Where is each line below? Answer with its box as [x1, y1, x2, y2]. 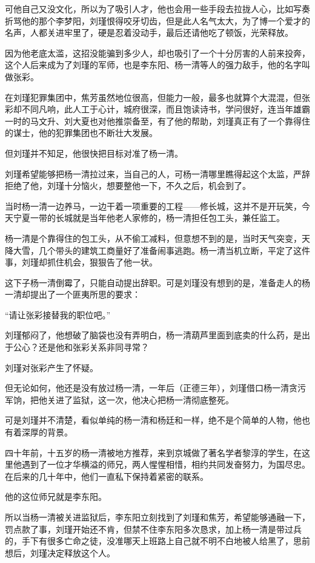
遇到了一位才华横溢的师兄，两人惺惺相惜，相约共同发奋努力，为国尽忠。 [21, 458, 310, 471]
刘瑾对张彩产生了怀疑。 [5, 361, 98, 374]
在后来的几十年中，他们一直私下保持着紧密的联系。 [5, 469, 208, 482]
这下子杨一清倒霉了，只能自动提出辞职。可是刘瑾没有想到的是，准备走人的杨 [5, 276, 310, 288]
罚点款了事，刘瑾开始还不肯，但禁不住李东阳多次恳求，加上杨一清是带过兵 [5, 522, 302, 535]
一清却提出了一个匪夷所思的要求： [5, 288, 141, 301]
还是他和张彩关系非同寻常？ [38, 341, 149, 353]
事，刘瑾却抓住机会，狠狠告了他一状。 [5, 256, 157, 268]
